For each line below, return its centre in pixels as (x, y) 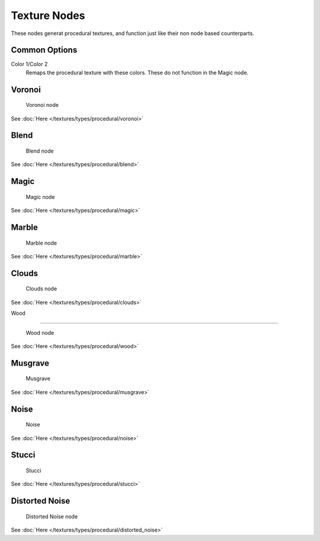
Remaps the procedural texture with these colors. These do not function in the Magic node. (137, 72)
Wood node (40, 333)
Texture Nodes (48, 15)
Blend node (40, 151)
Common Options (44, 50)
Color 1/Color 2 (29, 64)
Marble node (41, 243)
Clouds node (41, 289)
